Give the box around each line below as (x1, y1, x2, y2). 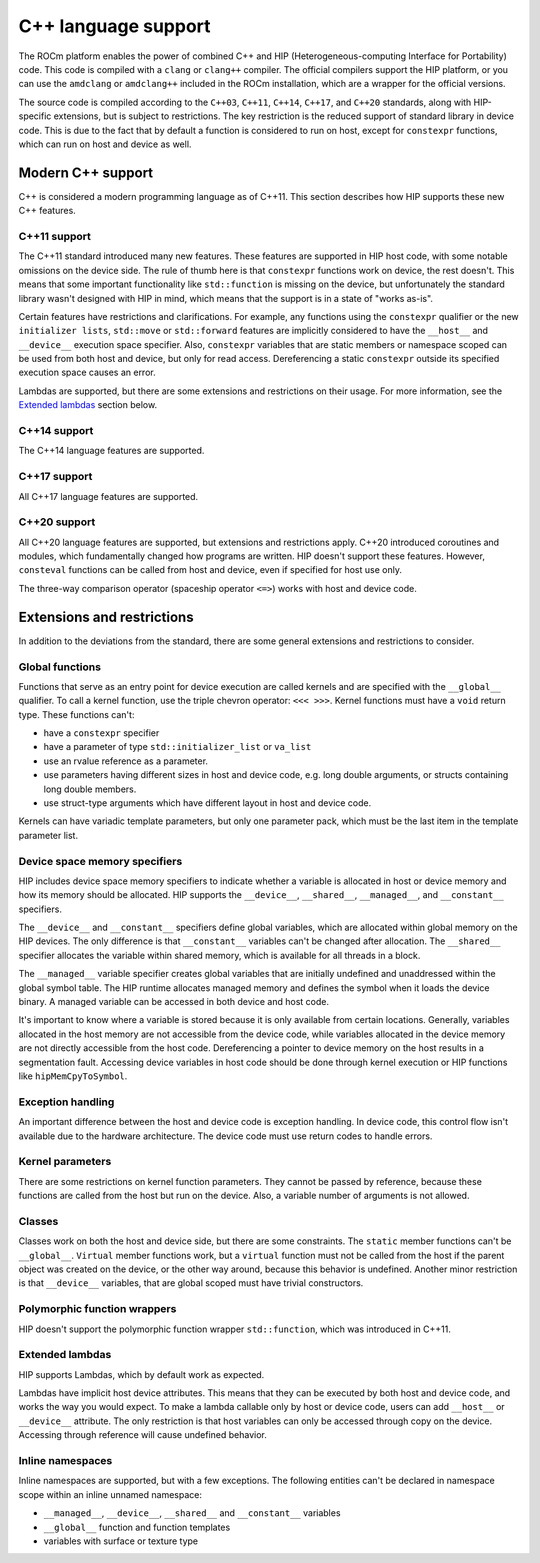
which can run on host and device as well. (18, 138, 192, 150)
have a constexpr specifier (43, 727, 160, 739)
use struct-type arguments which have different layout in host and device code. (43, 797, 372, 809)
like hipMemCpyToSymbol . (18, 1070, 128, 1082)
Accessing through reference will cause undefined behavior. (18, 1429, 267, 1441)
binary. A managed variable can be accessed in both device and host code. (18, 996, 330, 1008)
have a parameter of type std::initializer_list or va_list (43, 741, 312, 753)
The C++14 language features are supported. (18, 445, 205, 457)
